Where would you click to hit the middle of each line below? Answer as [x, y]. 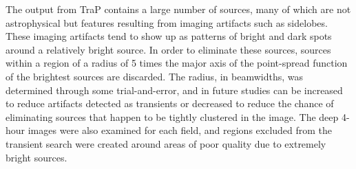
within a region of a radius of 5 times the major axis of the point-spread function [177, 63]
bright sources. [36, 157]
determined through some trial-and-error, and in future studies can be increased [174, 90]
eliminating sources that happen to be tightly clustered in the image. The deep [172, 116]
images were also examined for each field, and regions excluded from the [180, 130]
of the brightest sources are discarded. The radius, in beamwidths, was [154, 76]
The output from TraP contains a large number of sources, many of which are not [178, 9]
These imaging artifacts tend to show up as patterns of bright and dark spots [169, 36]
